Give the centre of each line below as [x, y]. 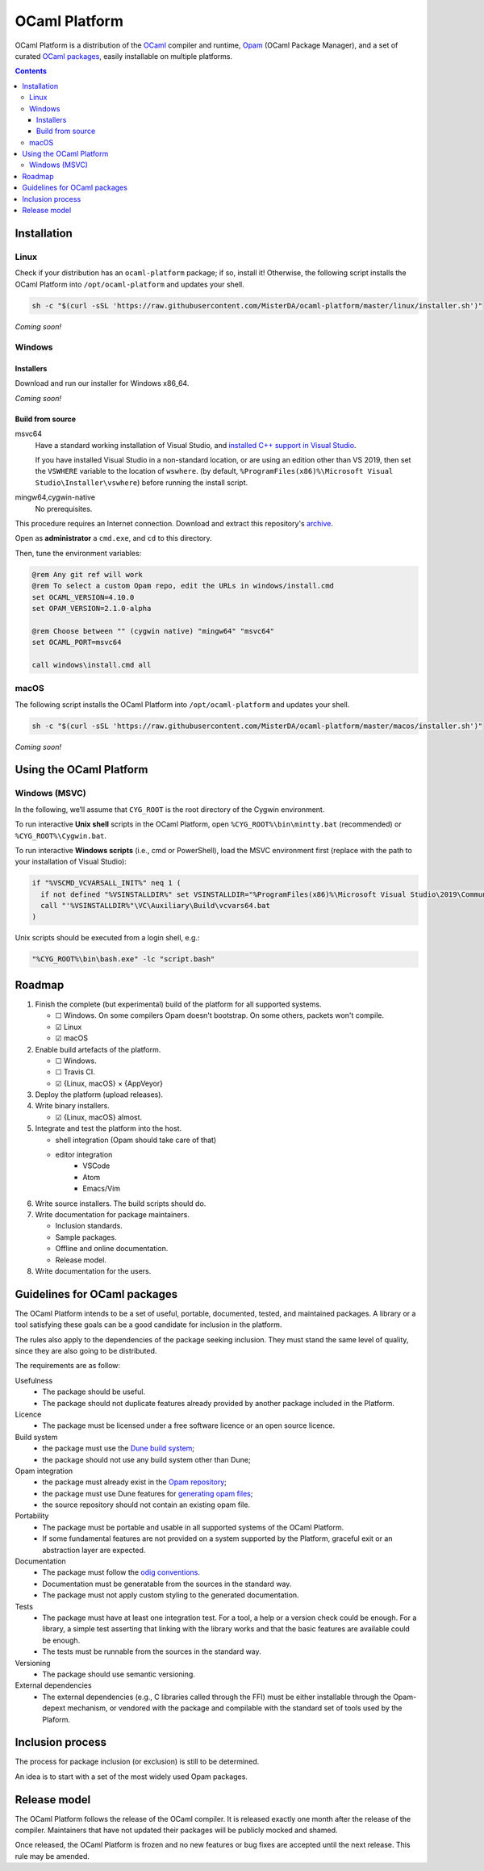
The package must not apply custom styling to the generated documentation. [171, 1595]
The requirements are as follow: [68, 1366]
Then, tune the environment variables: [78, 553]
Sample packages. [86, 1237]
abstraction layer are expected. [94, 1550]
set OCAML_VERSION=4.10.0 [83, 597]
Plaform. [56, 1719]
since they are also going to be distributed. [86, 1351]
